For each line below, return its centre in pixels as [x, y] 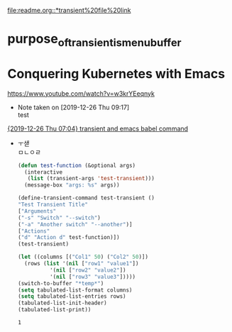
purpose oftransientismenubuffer [95, 40]
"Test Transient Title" [53, 205]
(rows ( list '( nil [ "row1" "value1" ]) [82, 264]
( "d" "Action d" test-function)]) [68, 238]
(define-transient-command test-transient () [86, 198]
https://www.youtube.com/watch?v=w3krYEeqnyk [81, 93]
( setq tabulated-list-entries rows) [72, 297]
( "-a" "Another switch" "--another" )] [75, 224]
